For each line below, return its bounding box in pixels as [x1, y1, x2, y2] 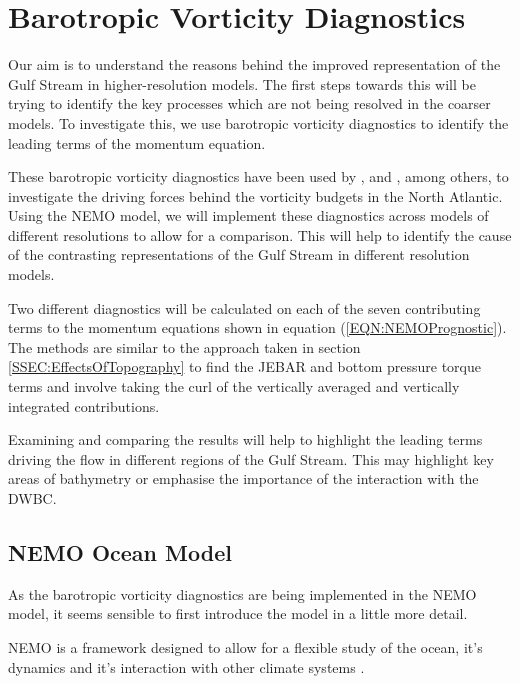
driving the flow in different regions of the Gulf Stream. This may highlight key [8, 448, 494, 469]
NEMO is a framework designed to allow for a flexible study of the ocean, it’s [8, 636, 483, 657]
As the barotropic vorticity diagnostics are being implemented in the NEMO [8, 583, 477, 604]
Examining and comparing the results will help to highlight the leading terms [8, 429, 483, 450]
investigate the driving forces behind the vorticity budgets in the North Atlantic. [8, 185, 503, 206]
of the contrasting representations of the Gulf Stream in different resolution [8, 244, 470, 265]
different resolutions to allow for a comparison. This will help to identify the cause [8, 224, 512, 245]
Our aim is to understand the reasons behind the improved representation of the [8, 54, 501, 75]
